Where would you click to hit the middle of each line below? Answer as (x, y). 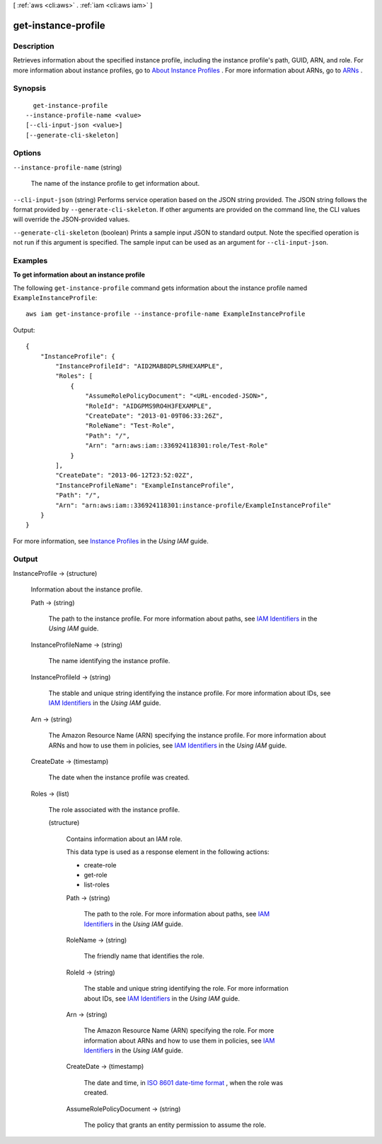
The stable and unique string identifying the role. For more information (186, 989)
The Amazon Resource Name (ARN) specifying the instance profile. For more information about (187, 735)
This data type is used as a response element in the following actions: (168, 852)
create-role (100, 865)
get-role (95, 875)
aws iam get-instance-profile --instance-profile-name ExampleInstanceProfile (166, 314)
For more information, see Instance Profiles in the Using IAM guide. (111, 541)
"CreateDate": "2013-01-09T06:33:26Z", (154, 416)
